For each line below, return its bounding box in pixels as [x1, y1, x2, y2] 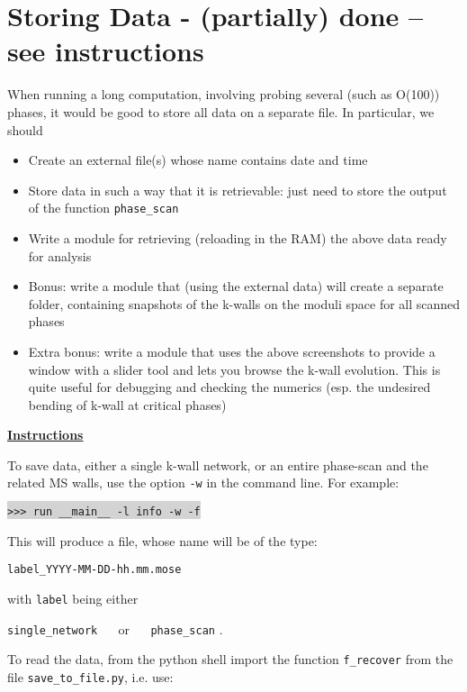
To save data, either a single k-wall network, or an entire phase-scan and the [7, 455, 428, 474]
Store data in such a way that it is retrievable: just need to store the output [28, 180, 447, 199]
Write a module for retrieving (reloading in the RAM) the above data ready [28, 228, 447, 247]
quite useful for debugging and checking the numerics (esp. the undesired [28, 378, 431, 396]
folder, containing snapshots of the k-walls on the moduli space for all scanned [28, 294, 461, 313]
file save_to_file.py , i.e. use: [7, 668, 174, 686]
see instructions [7, 32, 204, 69]
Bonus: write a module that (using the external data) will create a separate [28, 277, 444, 296]
